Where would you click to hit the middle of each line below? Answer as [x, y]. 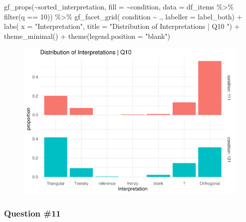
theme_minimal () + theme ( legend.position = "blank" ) [87, 36]
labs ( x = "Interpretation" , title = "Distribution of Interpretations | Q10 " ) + [122, 26]
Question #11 [32, 213]
